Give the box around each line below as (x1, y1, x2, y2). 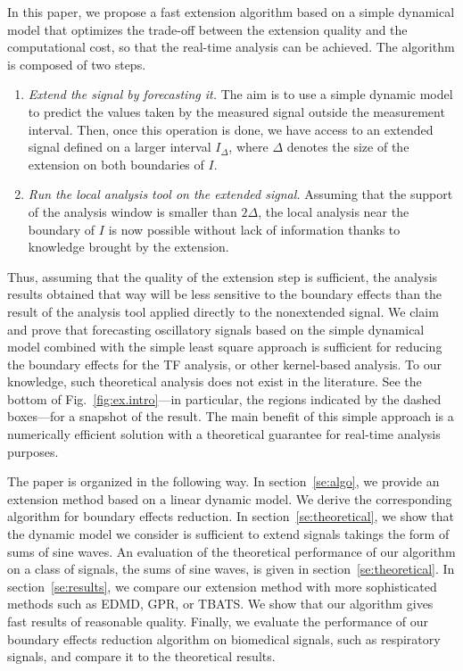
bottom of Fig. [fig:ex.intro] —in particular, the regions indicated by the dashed (7, 389, 442, 408)
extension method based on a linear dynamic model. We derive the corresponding (7, 489, 452, 508)
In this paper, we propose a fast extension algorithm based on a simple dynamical (7, 3, 455, 21)
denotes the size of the (286, 137, 409, 156)
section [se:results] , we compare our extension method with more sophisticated (7, 576, 437, 595)
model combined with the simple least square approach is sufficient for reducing (7, 337, 442, 356)
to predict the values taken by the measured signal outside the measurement (28, 102, 445, 120)
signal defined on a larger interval (28, 137, 211, 156)
